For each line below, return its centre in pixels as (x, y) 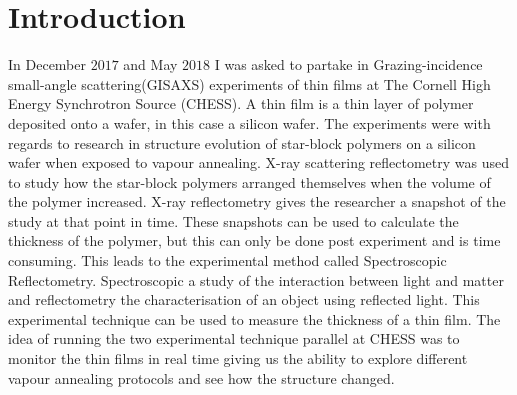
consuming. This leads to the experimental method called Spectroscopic (227, 260)
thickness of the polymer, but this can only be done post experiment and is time (254, 240)
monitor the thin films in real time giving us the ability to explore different (238, 358)
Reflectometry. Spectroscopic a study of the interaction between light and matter (256, 279)
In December (47, 64)
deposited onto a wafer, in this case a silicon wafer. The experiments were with (249, 122)
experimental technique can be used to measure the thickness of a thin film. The (254, 318)
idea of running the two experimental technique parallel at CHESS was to (234, 338)
